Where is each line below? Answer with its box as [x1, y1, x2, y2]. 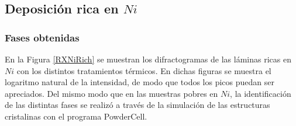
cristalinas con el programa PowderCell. [5, 110, 147, 122]
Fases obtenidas [5, 30, 80, 44]
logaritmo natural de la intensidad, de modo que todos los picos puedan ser [5, 76, 274, 88]
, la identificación [230, 87, 291, 99]
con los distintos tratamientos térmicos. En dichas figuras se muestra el [16, 64, 271, 76]
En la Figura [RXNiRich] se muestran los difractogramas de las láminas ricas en [5, 53, 291, 65]
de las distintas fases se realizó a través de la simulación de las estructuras [5, 99, 270, 111]
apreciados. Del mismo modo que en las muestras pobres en [5, 87, 218, 99]
